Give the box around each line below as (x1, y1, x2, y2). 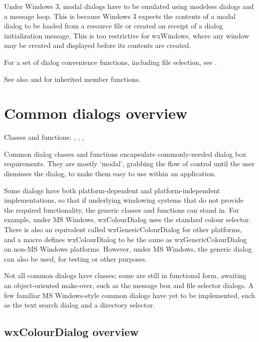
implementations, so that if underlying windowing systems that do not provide (4, 195, 244, 205)
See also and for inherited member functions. (4, 73, 141, 84)
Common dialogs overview (4, 103, 188, 123)
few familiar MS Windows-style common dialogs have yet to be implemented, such (4, 290, 255, 300)
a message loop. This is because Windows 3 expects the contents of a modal (4, 10, 236, 21)
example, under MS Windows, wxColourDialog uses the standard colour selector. (4, 214, 251, 225)
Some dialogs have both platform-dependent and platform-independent (4, 185, 220, 195)
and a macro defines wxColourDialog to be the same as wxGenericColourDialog (4, 234, 247, 244)
